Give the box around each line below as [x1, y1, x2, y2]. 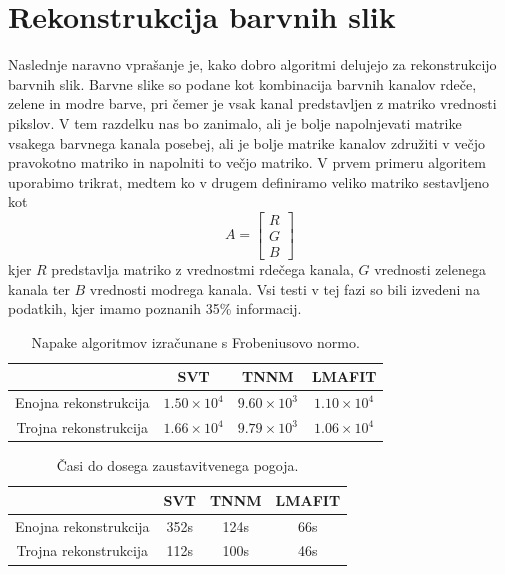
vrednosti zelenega [374, 258, 486, 279]
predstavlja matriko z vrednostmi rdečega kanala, [51, 258, 354, 279]
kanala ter [8, 278, 70, 299]
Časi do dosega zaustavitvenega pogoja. [56, 455, 299, 476]
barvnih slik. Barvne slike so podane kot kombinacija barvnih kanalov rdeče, [8, 73, 477, 94]
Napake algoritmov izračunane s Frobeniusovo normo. [31, 331, 360, 352]
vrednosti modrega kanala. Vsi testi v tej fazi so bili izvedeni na [89, 278, 480, 299]
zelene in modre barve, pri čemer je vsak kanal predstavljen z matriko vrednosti [8, 93, 497, 114]
